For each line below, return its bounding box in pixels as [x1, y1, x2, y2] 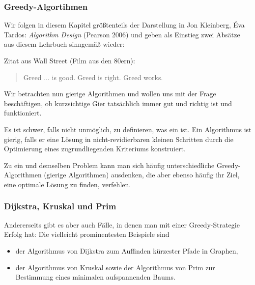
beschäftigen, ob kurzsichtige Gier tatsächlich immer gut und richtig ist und [4, 98, 232, 108]
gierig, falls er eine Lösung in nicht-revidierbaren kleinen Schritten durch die [4, 134, 233, 144]
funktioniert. [4, 108, 42, 118]
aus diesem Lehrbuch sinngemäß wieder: [4, 39, 125, 49]
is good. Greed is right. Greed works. [52, 72, 163, 82]
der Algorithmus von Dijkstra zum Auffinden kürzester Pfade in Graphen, [15, 245, 238, 256]
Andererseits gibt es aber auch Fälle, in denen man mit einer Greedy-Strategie [4, 219, 240, 229]
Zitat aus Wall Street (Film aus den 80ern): [4, 56, 135, 65]
